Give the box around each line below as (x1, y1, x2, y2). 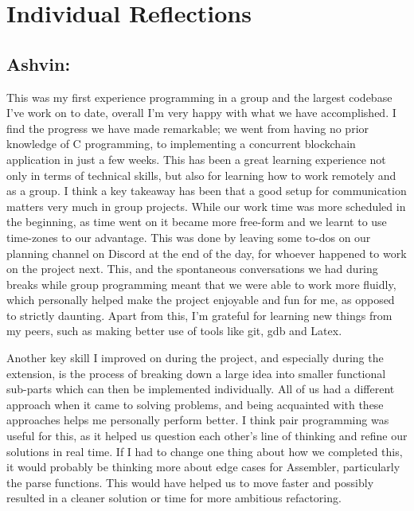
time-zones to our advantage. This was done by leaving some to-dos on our (6, 228, 371, 245)
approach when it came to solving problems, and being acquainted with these (6, 396, 384, 412)
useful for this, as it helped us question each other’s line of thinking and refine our (6, 427, 408, 444)
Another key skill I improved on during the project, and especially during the (6, 349, 384, 366)
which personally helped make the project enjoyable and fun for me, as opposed (6, 291, 395, 308)
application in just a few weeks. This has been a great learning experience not (6, 150, 386, 167)
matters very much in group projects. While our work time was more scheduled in (6, 197, 406, 214)
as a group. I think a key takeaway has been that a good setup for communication (6, 182, 407, 199)
